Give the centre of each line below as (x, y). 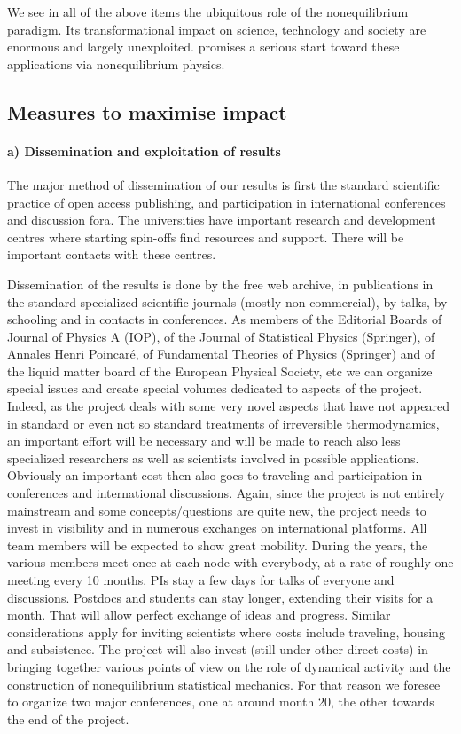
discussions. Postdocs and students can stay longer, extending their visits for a (220, 597)
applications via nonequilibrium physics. (116, 63)
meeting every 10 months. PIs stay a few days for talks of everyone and (201, 580)
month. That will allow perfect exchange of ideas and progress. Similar (199, 615)
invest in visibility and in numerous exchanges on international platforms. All (217, 528)
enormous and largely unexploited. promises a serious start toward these (203, 47)
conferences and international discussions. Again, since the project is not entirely (227, 493)
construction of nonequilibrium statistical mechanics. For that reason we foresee (224, 684)
